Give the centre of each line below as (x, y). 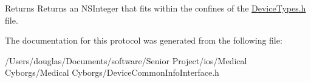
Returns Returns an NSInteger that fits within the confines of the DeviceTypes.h (155, 8)
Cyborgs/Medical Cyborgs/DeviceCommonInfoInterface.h (112, 72)
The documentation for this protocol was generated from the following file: (144, 40)
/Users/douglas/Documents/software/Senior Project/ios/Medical (126, 60)
